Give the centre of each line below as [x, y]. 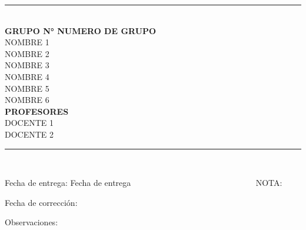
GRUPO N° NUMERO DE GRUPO [81, 30]
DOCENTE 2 [29, 134]
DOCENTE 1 [29, 123]
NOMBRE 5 [27, 88]
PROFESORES [37, 111]
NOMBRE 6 [27, 100]
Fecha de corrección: [41, 202]
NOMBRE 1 [27, 42]
